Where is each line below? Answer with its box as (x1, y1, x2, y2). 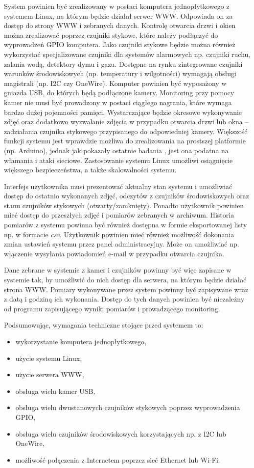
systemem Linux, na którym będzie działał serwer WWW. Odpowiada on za (4, 10, 233, 21)
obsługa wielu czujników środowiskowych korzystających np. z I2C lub (15, 428, 226, 439)
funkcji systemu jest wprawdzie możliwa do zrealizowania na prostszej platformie (4, 136, 246, 146)
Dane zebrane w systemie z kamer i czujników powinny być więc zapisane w (4, 265, 231, 275)
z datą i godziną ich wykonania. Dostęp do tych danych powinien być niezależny (4, 294, 245, 304)
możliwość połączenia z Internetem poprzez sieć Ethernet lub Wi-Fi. (15, 454, 220, 465)
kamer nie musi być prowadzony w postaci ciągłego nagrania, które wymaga (4, 97, 232, 107)
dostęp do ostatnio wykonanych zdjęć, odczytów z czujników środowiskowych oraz (4, 191, 249, 201)
